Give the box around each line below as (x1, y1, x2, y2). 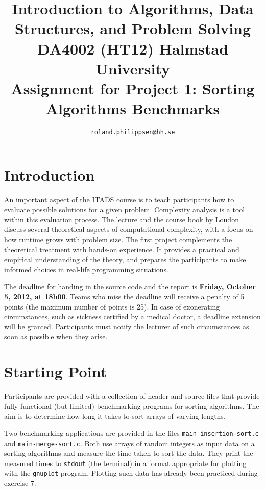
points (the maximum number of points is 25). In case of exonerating (4, 301, 220, 312)
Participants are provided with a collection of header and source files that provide (4, 391, 260, 401)
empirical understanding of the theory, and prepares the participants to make (4, 254, 246, 265)
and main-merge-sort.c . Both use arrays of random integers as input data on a (4, 437, 255, 448)
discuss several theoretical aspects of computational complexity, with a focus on (4, 224, 253, 235)
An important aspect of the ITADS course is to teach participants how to (4, 194, 234, 204)
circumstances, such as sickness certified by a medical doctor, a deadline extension (4, 311, 261, 322)
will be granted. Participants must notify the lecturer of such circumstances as (4, 321, 249, 331)
